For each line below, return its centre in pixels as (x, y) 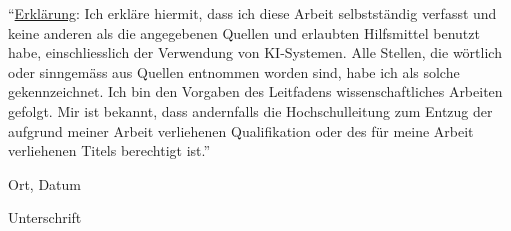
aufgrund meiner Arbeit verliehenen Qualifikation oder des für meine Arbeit (241, 130)
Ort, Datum (44, 183)
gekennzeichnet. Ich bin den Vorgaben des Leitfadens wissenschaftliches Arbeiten (255, 91)
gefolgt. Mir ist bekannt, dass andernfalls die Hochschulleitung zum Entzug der (250, 110)
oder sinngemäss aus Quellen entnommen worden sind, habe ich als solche (234, 71)
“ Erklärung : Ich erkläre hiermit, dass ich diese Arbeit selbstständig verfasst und (252, 13)
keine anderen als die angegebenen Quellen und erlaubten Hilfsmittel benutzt (244, 32)
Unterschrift (45, 217)
